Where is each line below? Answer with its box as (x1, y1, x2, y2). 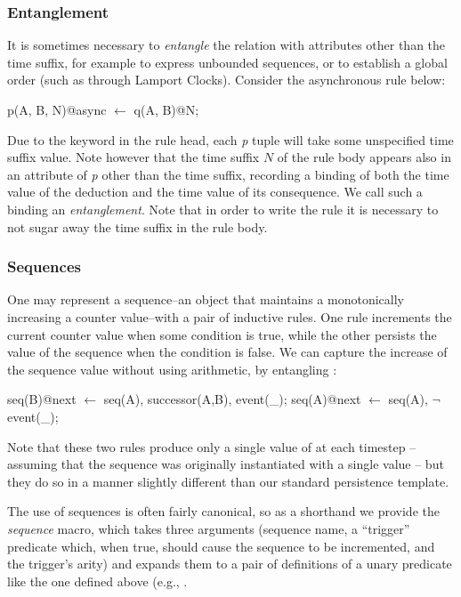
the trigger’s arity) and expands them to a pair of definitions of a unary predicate (7, 554, 452, 573)
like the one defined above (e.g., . (7, 571, 188, 590)
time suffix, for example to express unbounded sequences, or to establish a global (7, 52, 448, 71)
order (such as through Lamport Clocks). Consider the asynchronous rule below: (7, 70, 446, 89)
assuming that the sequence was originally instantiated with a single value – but (7, 455, 444, 473)
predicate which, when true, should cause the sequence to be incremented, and (7, 536, 435, 555)
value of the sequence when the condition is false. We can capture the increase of (7, 343, 448, 361)
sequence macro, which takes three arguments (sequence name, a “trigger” (7, 519, 410, 537)
